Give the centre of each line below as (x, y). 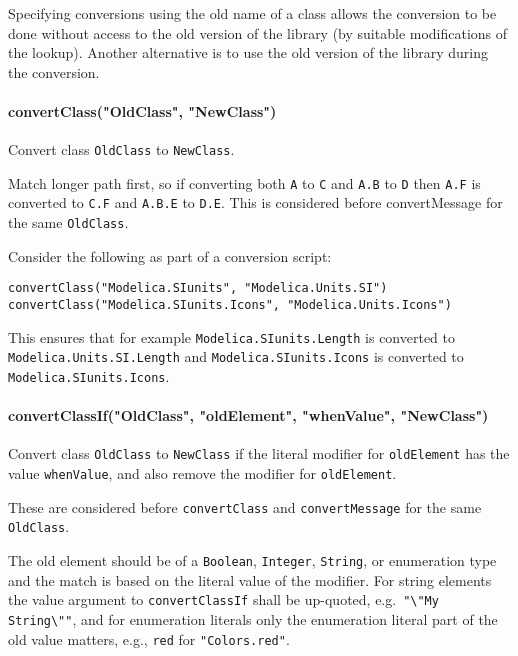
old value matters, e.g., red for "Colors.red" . (149, 638)
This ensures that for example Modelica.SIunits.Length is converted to (232, 336)
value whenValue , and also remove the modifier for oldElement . (202, 473)
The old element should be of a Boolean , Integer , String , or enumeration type (252, 560)
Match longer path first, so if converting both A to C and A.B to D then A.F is (244, 182)
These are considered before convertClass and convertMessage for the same (245, 506)
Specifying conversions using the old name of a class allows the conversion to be (252, 13)
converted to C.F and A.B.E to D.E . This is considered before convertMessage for (255, 202)
